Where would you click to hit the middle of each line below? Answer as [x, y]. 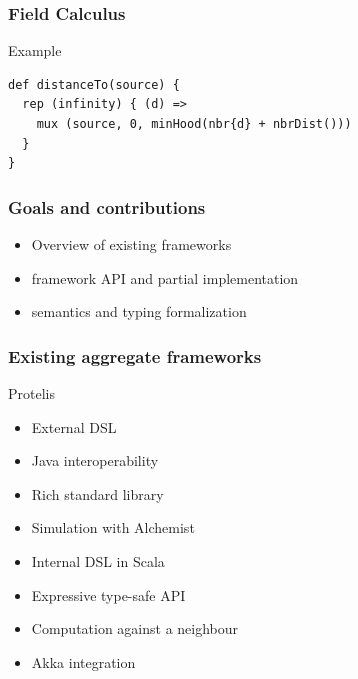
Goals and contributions [107, 206]
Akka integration [83, 661]
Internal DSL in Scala [98, 560]
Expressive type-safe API [108, 594]
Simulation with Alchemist [113, 527]
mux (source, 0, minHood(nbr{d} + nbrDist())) [194, 124]
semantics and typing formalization [139, 311]
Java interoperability [95, 460]
